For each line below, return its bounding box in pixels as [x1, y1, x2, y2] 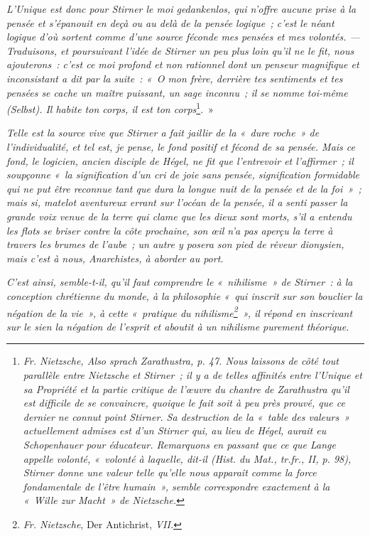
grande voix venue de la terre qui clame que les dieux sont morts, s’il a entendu [6, 208, 352, 223]
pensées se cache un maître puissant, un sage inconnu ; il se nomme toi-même [6, 85, 348, 100]
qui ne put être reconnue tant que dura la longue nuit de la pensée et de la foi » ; [6, 181, 361, 195]
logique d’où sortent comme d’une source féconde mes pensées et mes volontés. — [6, 29, 360, 44]
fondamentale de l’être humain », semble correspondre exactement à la [23, 478, 330, 493]
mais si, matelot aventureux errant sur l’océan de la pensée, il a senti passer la [6, 195, 348, 210]
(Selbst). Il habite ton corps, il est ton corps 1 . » [6, 100, 214, 116]
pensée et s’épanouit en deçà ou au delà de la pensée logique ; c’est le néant [6, 15, 334, 30]
